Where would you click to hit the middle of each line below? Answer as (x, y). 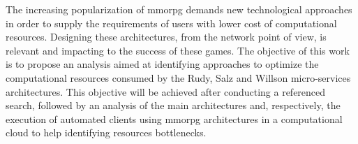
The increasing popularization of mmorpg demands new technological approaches (179, 9)
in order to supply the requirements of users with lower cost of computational (171, 23)
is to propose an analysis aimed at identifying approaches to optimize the (162, 64)
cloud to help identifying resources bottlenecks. (106, 132)
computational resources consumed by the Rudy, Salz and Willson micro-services (178, 77)
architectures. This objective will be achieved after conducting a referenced (166, 91)
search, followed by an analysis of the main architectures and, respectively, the (173, 105)
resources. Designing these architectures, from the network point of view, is (166, 37)
